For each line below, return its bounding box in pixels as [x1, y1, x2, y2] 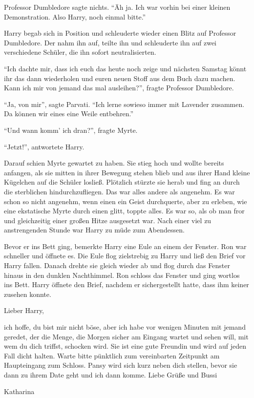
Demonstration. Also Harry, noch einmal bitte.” [4, 11, 146, 21]
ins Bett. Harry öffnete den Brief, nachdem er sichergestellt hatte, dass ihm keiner [4, 279, 249, 290]
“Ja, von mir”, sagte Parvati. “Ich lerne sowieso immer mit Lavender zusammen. [4, 99, 245, 109]
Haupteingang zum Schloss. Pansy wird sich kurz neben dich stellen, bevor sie [4, 360, 237, 370]
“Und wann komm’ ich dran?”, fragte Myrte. [4, 125, 138, 135]
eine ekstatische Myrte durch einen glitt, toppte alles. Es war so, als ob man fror [4, 206, 245, 216]
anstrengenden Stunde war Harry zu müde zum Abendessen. [4, 225, 185, 235]
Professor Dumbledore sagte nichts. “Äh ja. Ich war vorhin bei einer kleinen [4, 2, 231, 12]
